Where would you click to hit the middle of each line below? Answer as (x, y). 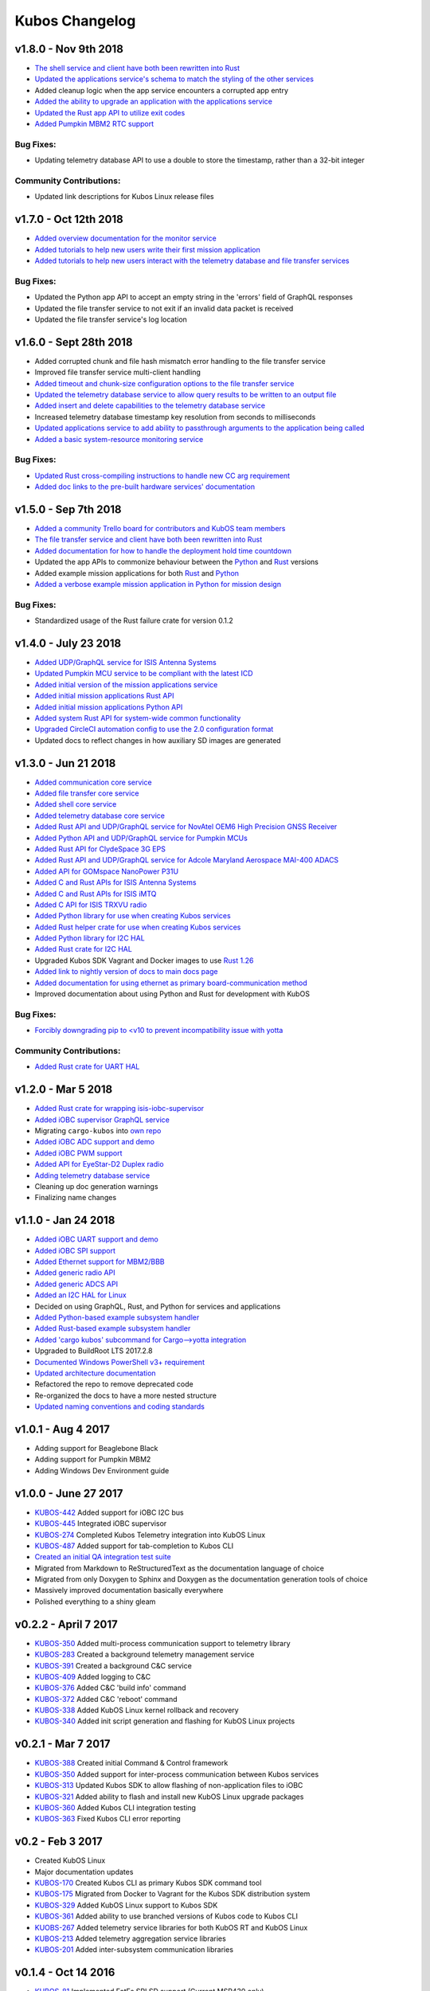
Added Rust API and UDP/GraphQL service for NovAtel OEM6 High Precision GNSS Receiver (186, 827)
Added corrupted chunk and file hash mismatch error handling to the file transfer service (180, 361)
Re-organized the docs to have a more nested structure (125, 1395)
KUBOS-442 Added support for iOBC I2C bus (109, 1512)
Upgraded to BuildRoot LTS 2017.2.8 (94, 1351)
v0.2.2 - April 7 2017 (66, 1624)
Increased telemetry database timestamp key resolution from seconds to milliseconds (175, 417)
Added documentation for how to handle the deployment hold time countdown (163, 550)
